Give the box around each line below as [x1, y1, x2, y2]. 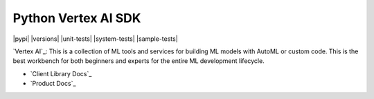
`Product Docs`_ [30, 80, 76, 88]
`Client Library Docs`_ [30, 69, 92, 78]
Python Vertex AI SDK [12, 10, 141, 26]
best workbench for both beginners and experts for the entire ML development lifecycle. [12, 57, 265, 65]
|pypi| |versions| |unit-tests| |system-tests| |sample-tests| [12, 35, 178, 43]
